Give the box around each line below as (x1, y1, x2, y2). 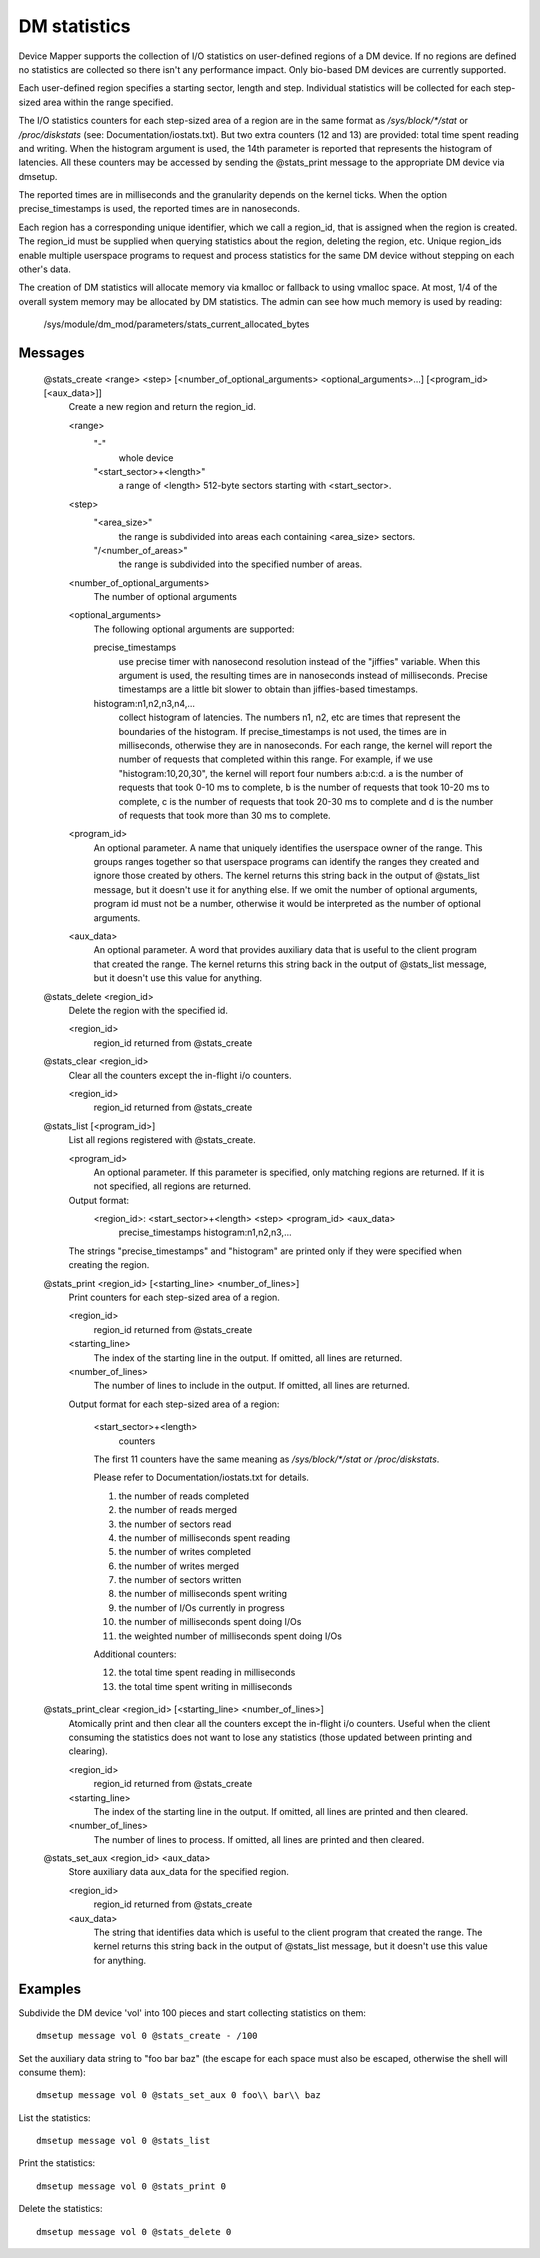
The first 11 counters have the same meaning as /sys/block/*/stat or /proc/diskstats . (93, 1453, 440, 1465)
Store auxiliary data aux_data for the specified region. (68, 1866, 289, 1878)
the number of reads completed (118, 1490, 250, 1502)
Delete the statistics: (18, 2203, 103, 2215)
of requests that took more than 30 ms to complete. (118, 809, 331, 821)
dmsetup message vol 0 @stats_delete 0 (36, 2226, 232, 2237)
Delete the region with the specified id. (68, 1005, 229, 1016)
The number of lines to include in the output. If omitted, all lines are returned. (93, 1380, 410, 1392)
